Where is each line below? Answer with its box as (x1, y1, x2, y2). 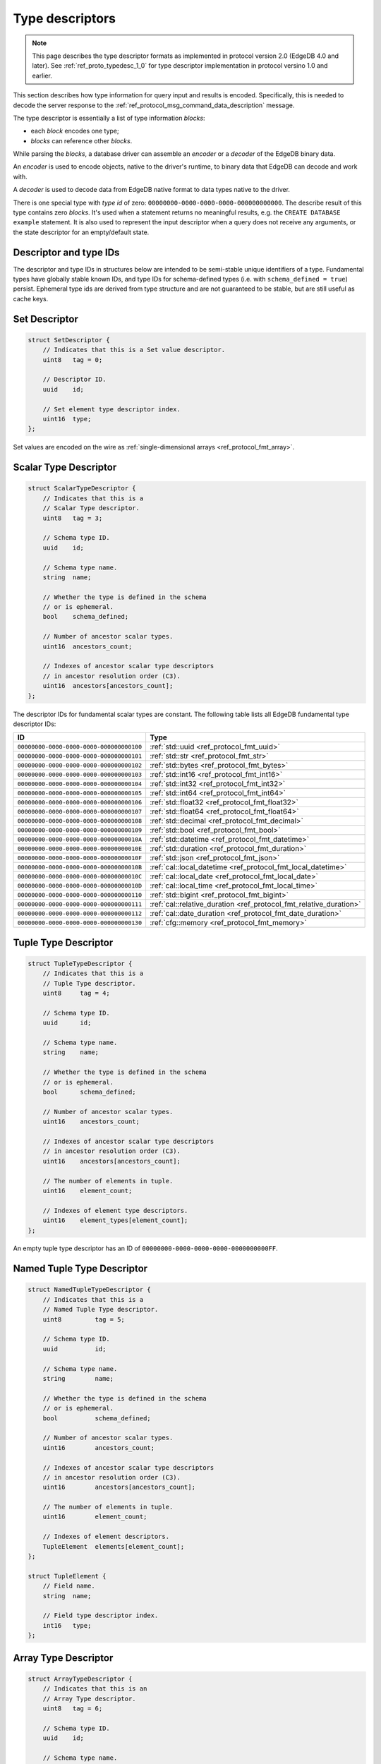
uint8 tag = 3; (42, 514, 103, 522)
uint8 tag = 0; (42, 356, 103, 363)
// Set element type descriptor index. (42, 405, 181, 413)
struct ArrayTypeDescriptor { (28, 1674, 133, 1683)
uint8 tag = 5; (42, 1315, 125, 1323)
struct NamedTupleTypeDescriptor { (28, 1286, 151, 1294)
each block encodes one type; (30, 127, 119, 135)
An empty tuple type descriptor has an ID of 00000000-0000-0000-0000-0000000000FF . (13, 1244, 278, 1252)
